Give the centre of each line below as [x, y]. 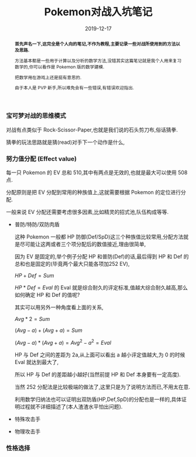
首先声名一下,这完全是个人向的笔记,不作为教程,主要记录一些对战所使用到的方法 [95, 44]
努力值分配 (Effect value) [42, 158]
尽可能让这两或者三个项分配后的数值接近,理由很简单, [83, 244]
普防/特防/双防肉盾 [37, 224]
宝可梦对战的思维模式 [36, 116]
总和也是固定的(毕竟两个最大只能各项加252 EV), [72, 264]
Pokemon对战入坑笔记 [98, 12]
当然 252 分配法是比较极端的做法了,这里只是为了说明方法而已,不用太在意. [102, 387]
